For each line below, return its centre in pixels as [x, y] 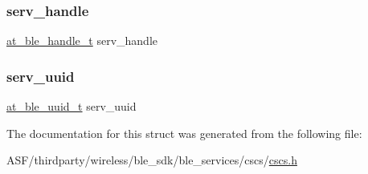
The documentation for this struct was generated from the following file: [184, 133]
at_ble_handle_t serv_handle [82, 40]
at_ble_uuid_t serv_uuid [72, 106]
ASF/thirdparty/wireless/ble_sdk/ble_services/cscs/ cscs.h [152, 160]
